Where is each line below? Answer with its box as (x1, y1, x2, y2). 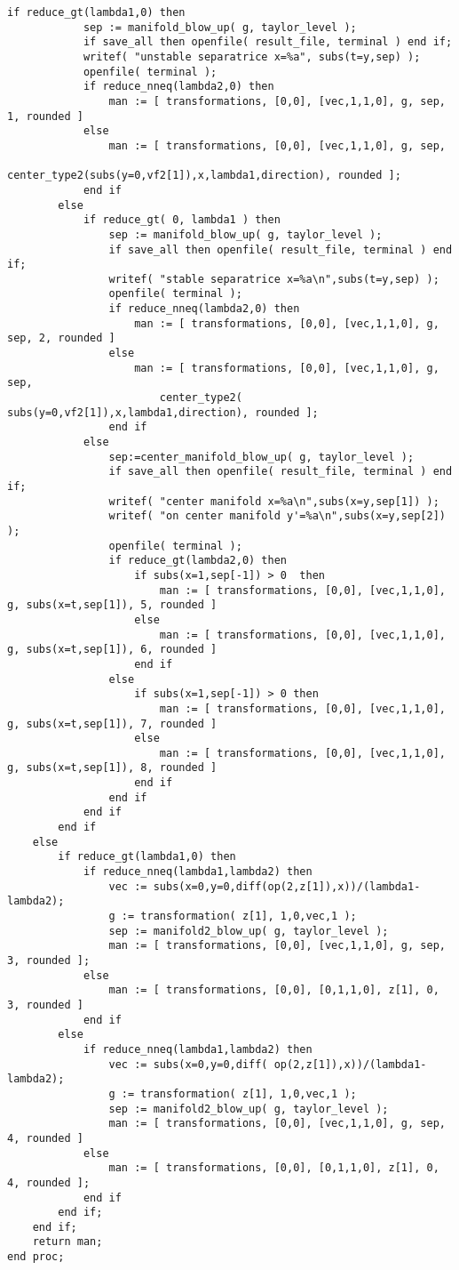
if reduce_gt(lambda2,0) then (108, 554, 287, 567)
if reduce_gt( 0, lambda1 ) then (83, 213, 281, 227)
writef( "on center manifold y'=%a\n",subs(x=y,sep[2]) (108, 510, 446, 523)
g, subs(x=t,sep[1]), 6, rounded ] (7, 643, 218, 656)
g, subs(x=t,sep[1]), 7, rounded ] (7, 717, 218, 730)
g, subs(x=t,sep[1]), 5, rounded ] (7, 599, 218, 612)
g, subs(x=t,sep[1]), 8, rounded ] (7, 761, 218, 775)
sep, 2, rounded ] (7, 332, 115, 345)
